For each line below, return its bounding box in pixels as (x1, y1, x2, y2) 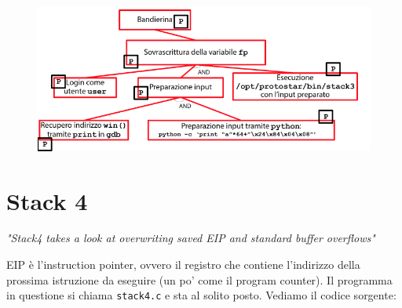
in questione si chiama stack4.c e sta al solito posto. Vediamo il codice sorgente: (6, 287, 397, 303)
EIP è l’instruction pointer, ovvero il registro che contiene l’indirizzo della (6, 256, 360, 273)
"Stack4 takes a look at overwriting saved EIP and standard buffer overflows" (6, 230, 375, 246)
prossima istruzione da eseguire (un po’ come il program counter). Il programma (6, 271, 393, 288)
